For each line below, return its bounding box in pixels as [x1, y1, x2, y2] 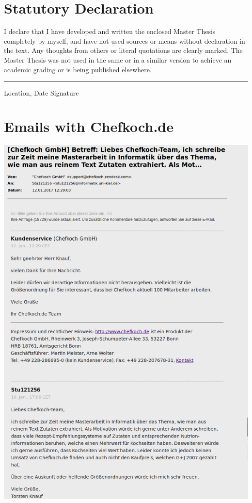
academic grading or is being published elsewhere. [4, 64, 152, 74]
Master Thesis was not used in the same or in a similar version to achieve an [4, 54, 232, 65]
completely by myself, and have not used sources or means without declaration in [4, 35, 245, 46]
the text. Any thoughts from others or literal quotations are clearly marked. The [4, 45, 243, 55]
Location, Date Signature [4, 88, 79, 98]
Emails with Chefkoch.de [4, 116, 174, 136]
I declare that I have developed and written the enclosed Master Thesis [4, 26, 216, 36]
